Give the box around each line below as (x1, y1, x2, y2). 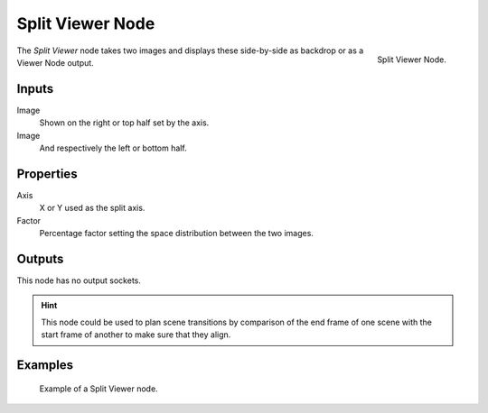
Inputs (16, 81, 54, 96)
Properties (16, 166, 78, 181)
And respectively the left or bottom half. (39, 142, 187, 153)
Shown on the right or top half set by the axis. (39, 117, 210, 128)
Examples (16, 357, 74, 372)
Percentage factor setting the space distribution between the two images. (39, 228, 314, 239)
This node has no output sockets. (16, 275, 142, 286)
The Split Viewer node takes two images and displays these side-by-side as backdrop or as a (16, 45, 364, 56)
